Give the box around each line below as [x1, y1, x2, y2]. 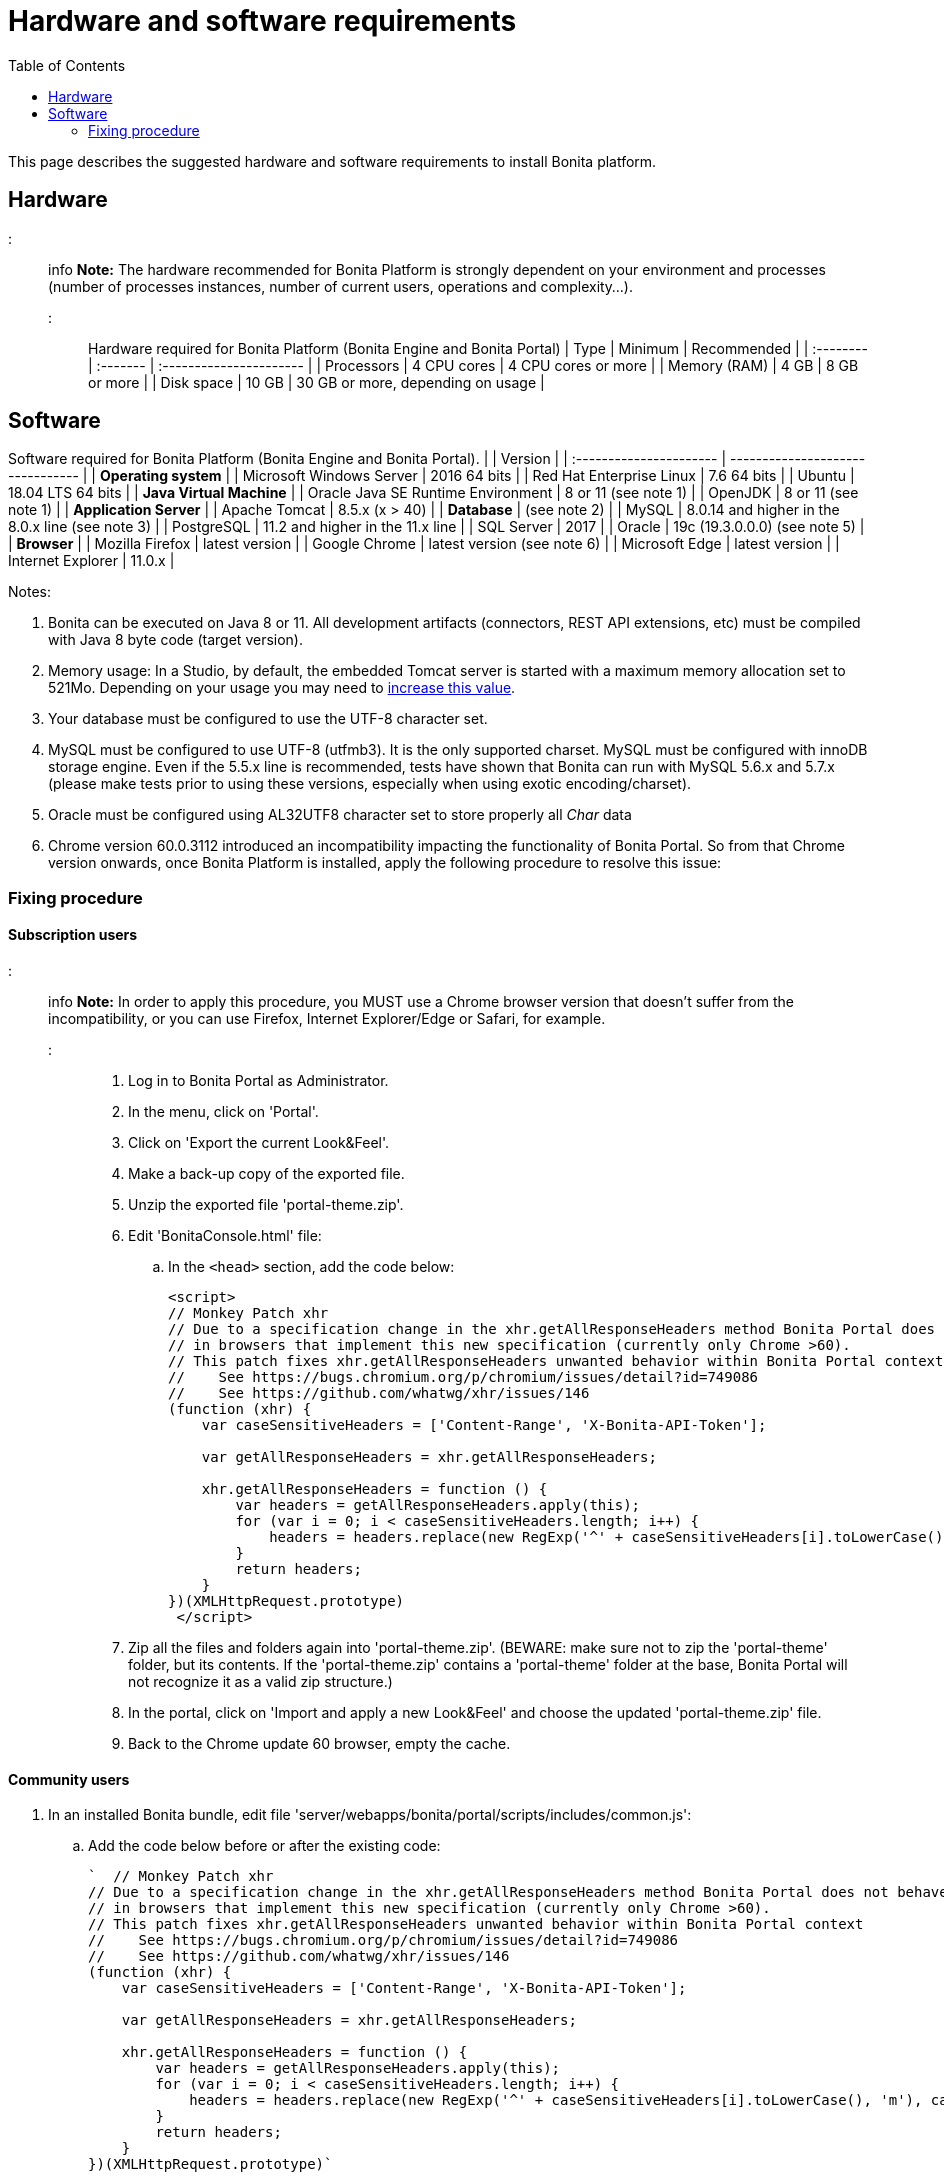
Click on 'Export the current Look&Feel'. [128, 1134, 390, 1152]
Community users [8, 1770, 130, 1788]
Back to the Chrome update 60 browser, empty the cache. [128, 1735, 511, 1753]
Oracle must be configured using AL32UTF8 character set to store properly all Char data [48, 806, 632, 824]
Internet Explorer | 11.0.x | [8, 552, 175, 570]
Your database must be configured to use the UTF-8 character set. [48, 710, 488, 728]
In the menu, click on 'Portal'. [128, 1103, 319, 1121]
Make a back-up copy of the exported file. [128, 1165, 405, 1183]
